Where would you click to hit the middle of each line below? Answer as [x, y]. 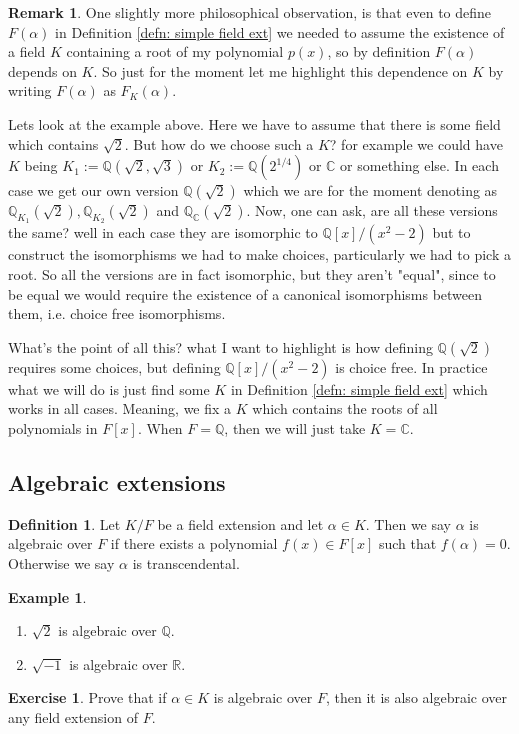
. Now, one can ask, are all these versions [372, 210]
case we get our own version [93, 190]
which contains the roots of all [345, 408]
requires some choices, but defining [114, 366]
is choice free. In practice [411, 366]
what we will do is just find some [109, 388]
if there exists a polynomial [194, 543]
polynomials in [53, 427]
